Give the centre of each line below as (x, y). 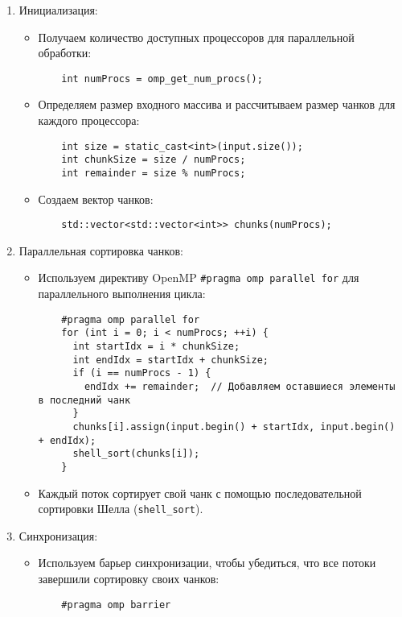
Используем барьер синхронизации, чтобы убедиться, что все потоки (207, 563)
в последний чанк (84, 400)
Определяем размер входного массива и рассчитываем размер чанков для (217, 104)
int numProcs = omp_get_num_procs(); (162, 79)
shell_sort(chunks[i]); (136, 454)
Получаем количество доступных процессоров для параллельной (196, 37)
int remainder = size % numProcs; (154, 173)
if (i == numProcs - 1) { (142, 373)
